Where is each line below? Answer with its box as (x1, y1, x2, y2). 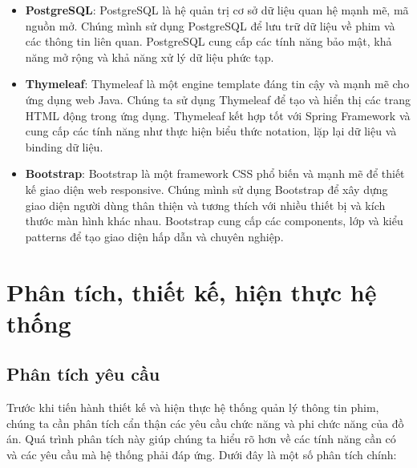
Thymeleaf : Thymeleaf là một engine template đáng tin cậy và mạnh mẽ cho (25, 75, 410, 92)
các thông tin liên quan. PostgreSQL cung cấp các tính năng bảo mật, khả (25, 33, 392, 50)
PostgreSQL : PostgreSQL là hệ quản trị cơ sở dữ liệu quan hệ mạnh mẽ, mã (25, 2, 409, 18)
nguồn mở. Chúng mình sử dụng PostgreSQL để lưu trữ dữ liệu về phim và (25, 17, 395, 34)
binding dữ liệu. (25, 138, 103, 155)
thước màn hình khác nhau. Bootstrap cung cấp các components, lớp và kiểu (25, 212, 403, 229)
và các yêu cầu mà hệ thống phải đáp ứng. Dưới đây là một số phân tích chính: (6, 446, 397, 462)
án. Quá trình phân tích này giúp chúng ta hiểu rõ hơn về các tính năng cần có (6, 430, 396, 447)
